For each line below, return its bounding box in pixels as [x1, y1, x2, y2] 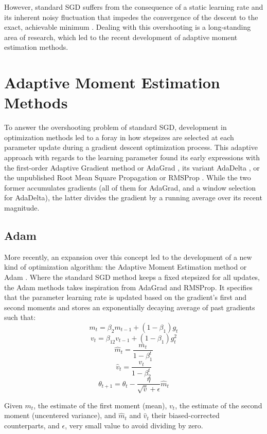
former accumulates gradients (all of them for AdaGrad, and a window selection [4, 182, 256, 193]
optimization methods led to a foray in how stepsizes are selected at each [4, 131, 234, 142]
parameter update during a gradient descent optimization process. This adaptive [4, 142, 258, 153]
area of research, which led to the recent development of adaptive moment [4, 31, 238, 42]
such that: [4, 312, 36, 323]
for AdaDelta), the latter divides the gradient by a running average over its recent [4, 192, 262, 203]
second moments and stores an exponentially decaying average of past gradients [4, 301, 255, 312]
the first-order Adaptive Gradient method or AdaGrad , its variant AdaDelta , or [4, 162, 260, 173]
